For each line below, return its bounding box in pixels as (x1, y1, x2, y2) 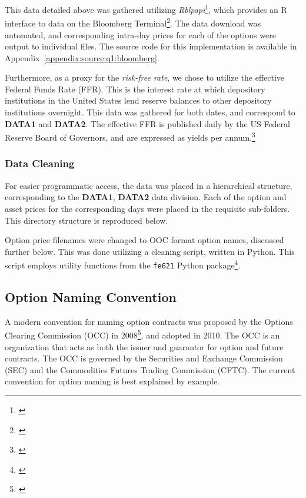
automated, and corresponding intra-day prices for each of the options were (5, 28, 276, 41)
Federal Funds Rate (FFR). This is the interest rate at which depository (5, 82, 265, 95)
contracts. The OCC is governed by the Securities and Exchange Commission (5, 352, 283, 364)
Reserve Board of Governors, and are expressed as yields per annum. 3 (5, 130, 255, 143)
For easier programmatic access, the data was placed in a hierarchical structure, (5, 179, 292, 191)
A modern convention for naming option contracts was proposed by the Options (5, 315, 293, 327)
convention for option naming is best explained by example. (5, 375, 219, 387)
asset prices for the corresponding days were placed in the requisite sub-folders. (5, 202, 290, 214)
